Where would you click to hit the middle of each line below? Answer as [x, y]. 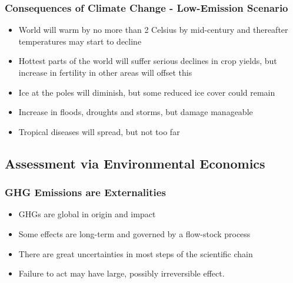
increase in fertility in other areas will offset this [105, 72]
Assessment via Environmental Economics [135, 163]
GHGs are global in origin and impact [87, 214]
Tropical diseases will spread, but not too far [99, 131]
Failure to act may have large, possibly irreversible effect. [121, 273]
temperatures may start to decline [80, 41]
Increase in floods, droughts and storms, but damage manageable [136, 112]
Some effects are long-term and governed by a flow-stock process [134, 233]
